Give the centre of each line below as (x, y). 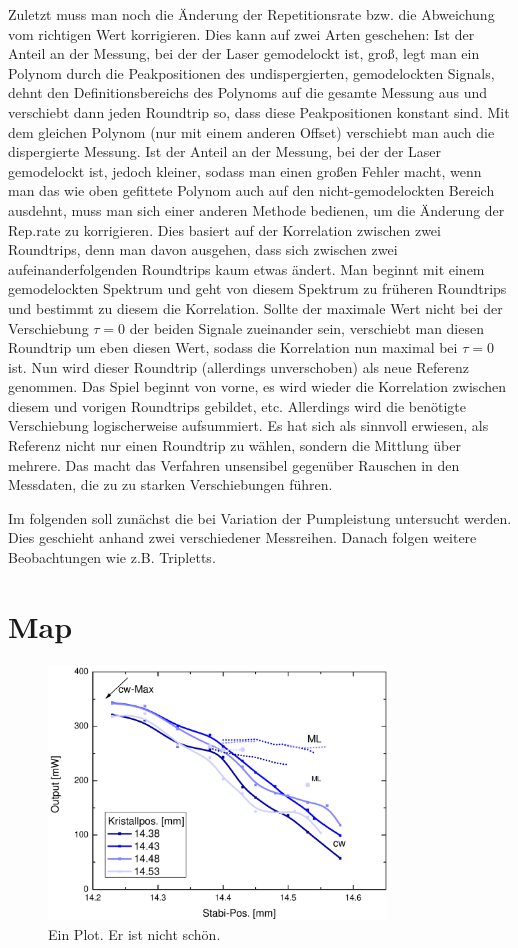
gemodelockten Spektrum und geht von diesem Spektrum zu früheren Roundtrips (257, 288)
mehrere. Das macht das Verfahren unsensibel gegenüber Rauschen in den (234, 464)
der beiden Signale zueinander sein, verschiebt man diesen (306, 327)
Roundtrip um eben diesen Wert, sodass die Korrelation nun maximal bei (233, 347)
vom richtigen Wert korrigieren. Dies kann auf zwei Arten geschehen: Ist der (241, 33)
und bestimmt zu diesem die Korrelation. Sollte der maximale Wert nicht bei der (255, 307)
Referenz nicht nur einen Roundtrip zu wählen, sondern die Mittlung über (234, 445)
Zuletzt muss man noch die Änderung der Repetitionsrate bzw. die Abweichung (251, 14)
